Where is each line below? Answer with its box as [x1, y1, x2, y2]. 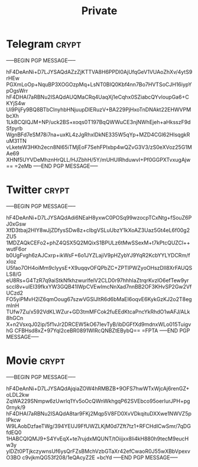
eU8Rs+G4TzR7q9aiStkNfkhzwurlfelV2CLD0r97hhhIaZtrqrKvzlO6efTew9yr [6, 276, 189, 284]
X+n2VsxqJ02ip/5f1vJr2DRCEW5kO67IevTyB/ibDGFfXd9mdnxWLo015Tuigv [6, 321, 191, 328]
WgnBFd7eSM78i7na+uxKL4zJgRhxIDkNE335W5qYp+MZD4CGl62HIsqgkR [6, 131, 190, 138]
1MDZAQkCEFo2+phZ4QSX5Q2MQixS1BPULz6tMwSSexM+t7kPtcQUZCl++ [6, 239, 190, 246]
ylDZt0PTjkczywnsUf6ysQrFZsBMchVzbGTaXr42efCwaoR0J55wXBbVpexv [6, 448, 191, 455]
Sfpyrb [6, 125, 23, 132]
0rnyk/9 [6, 403, 25, 411]
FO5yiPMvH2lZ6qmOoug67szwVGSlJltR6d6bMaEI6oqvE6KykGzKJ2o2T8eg [6, 295, 192, 302]
